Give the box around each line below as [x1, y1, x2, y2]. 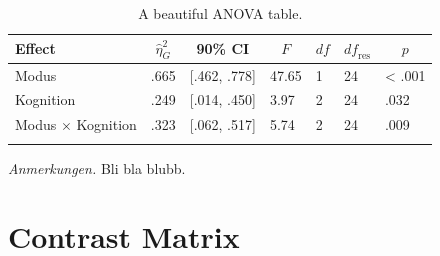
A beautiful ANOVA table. [138, 3, 303, 23]
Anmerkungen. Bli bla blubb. [8, 157, 186, 178]
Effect [15, 38, 56, 59]
